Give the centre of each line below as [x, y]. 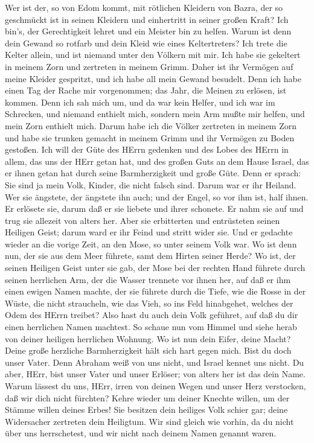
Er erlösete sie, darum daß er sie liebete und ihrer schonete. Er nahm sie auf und [154, 209]
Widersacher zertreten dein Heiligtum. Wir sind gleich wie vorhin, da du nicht [149, 421]
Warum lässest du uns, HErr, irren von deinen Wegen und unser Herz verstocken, [155, 386]
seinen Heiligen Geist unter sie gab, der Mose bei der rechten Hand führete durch [155, 268]
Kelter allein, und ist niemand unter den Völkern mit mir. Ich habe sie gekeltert [153, 55]
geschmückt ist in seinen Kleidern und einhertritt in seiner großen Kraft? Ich [147, 19]
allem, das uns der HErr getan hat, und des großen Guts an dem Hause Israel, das [157, 161]
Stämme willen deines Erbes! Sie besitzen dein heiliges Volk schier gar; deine [146, 410]
